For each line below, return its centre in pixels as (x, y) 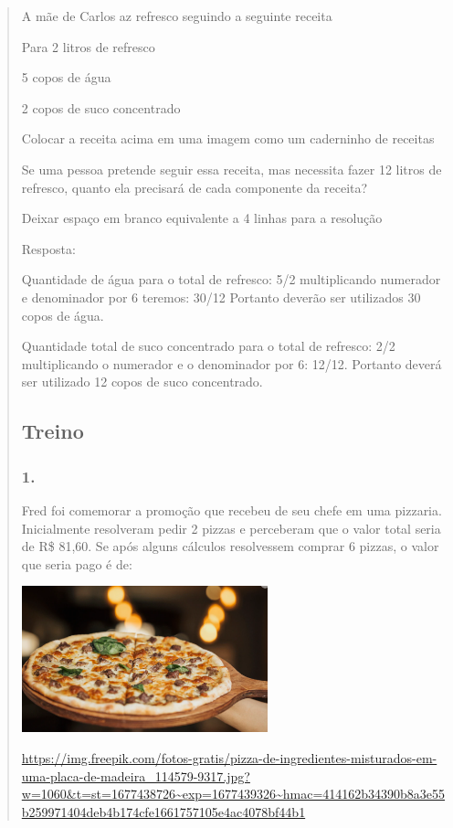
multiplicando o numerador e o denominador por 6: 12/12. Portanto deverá (232, 363)
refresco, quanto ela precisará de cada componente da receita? (195, 187)
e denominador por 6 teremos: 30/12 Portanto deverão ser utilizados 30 (221, 297)
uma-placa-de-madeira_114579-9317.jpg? (136, 775)
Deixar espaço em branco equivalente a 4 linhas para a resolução (202, 218)
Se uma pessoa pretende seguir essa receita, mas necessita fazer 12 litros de (232, 169)
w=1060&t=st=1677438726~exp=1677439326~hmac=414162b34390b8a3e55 (233, 794)
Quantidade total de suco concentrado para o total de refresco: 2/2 (208, 346)
